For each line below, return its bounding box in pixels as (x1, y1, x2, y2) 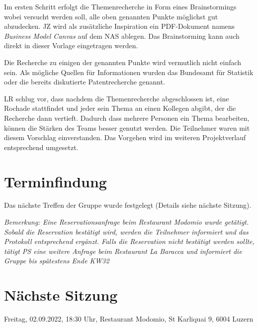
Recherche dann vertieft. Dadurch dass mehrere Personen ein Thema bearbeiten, (4, 112, 250, 123)
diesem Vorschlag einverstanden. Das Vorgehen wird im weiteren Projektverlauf (4, 132, 246, 143)
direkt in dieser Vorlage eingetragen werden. (4, 40, 138, 51)
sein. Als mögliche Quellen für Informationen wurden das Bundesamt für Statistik (4, 67, 254, 77)
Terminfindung (4, 171, 107, 191)
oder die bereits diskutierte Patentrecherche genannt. (4, 77, 166, 87)
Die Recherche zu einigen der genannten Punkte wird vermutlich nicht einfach (4, 57, 242, 67)
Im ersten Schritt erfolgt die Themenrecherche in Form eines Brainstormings (4, 1, 237, 11)
